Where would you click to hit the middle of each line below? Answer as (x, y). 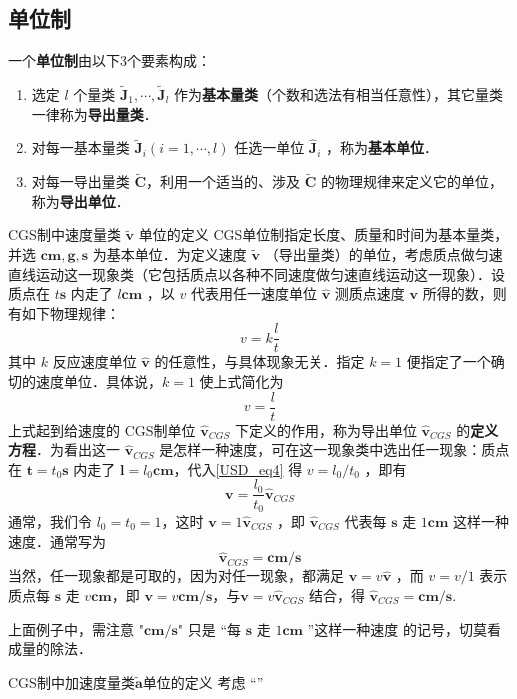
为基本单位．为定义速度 (169, 254)
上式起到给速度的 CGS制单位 (102, 429)
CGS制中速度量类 (64, 234)
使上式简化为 (241, 381)
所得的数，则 (464, 293)
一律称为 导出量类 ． (94, 113)
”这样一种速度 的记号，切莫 (397, 628)
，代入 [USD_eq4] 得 (238, 468)
